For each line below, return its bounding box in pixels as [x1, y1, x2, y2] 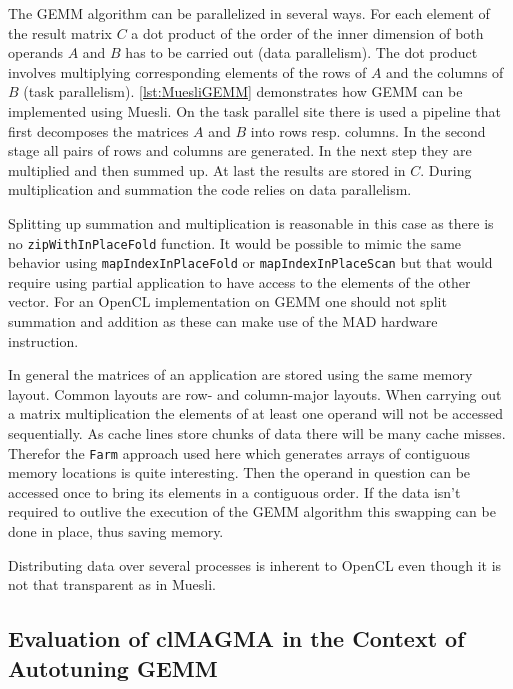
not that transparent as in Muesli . [8, 574, 217, 595]
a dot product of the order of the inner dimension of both [131, 22, 484, 43]
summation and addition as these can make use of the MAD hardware [8, 311, 438, 332]
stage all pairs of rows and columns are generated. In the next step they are [8, 140, 472, 161]
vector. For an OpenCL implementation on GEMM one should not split [8, 291, 447, 312]
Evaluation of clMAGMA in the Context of [8, 623, 465, 654]
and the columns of [386, 61, 504, 82]
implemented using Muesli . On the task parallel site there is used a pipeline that [8, 100, 501, 121]
